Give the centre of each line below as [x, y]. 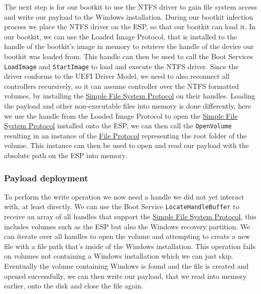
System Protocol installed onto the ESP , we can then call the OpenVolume [118, 126]
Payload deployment [46, 178]
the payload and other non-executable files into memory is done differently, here [128, 106]
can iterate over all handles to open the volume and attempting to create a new [127, 236]
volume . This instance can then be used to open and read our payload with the [126, 145]
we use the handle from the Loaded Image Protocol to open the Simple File [121, 115]
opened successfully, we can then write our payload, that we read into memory [125, 276]
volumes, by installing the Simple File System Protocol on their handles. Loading [130, 96]
